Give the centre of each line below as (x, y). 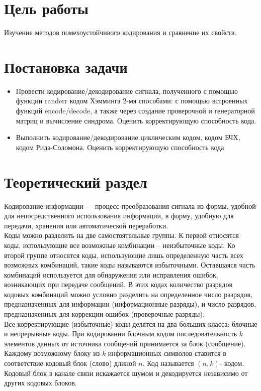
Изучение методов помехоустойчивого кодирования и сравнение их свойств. (120, 32)
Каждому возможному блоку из (52, 353)
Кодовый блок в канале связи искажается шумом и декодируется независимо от (126, 373)
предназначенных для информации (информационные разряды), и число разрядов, (130, 304)
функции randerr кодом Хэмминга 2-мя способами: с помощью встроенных (132, 101)
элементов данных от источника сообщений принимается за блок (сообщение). (125, 343)
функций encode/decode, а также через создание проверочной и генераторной (135, 111)
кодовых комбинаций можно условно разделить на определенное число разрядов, (128, 294)
